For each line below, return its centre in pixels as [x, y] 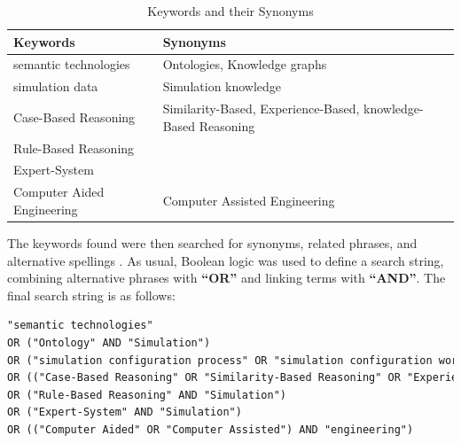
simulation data [56, 86]
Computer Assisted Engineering [249, 201]
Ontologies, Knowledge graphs [245, 64]
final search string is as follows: [91, 295]
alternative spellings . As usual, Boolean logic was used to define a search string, [226, 260]
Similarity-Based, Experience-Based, [261, 109]
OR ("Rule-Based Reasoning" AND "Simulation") [147, 395]
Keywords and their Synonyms [230, 11]
